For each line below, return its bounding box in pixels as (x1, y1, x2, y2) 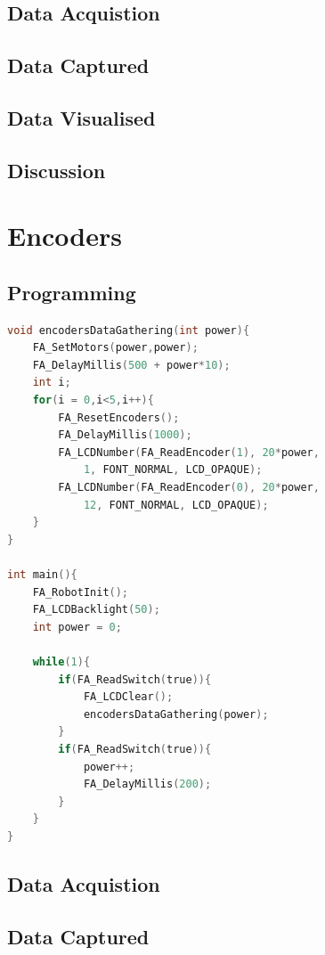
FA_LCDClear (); (83, 690, 174, 704)
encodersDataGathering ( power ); (83, 707, 269, 721)
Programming (7, 278, 136, 306)
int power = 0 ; (32, 620, 122, 633)
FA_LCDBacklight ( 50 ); (32, 603, 160, 616)
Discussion (7, 156, 106, 184)
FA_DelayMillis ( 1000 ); (58, 429, 192, 442)
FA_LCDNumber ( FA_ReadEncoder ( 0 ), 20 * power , (58, 481, 320, 494)
